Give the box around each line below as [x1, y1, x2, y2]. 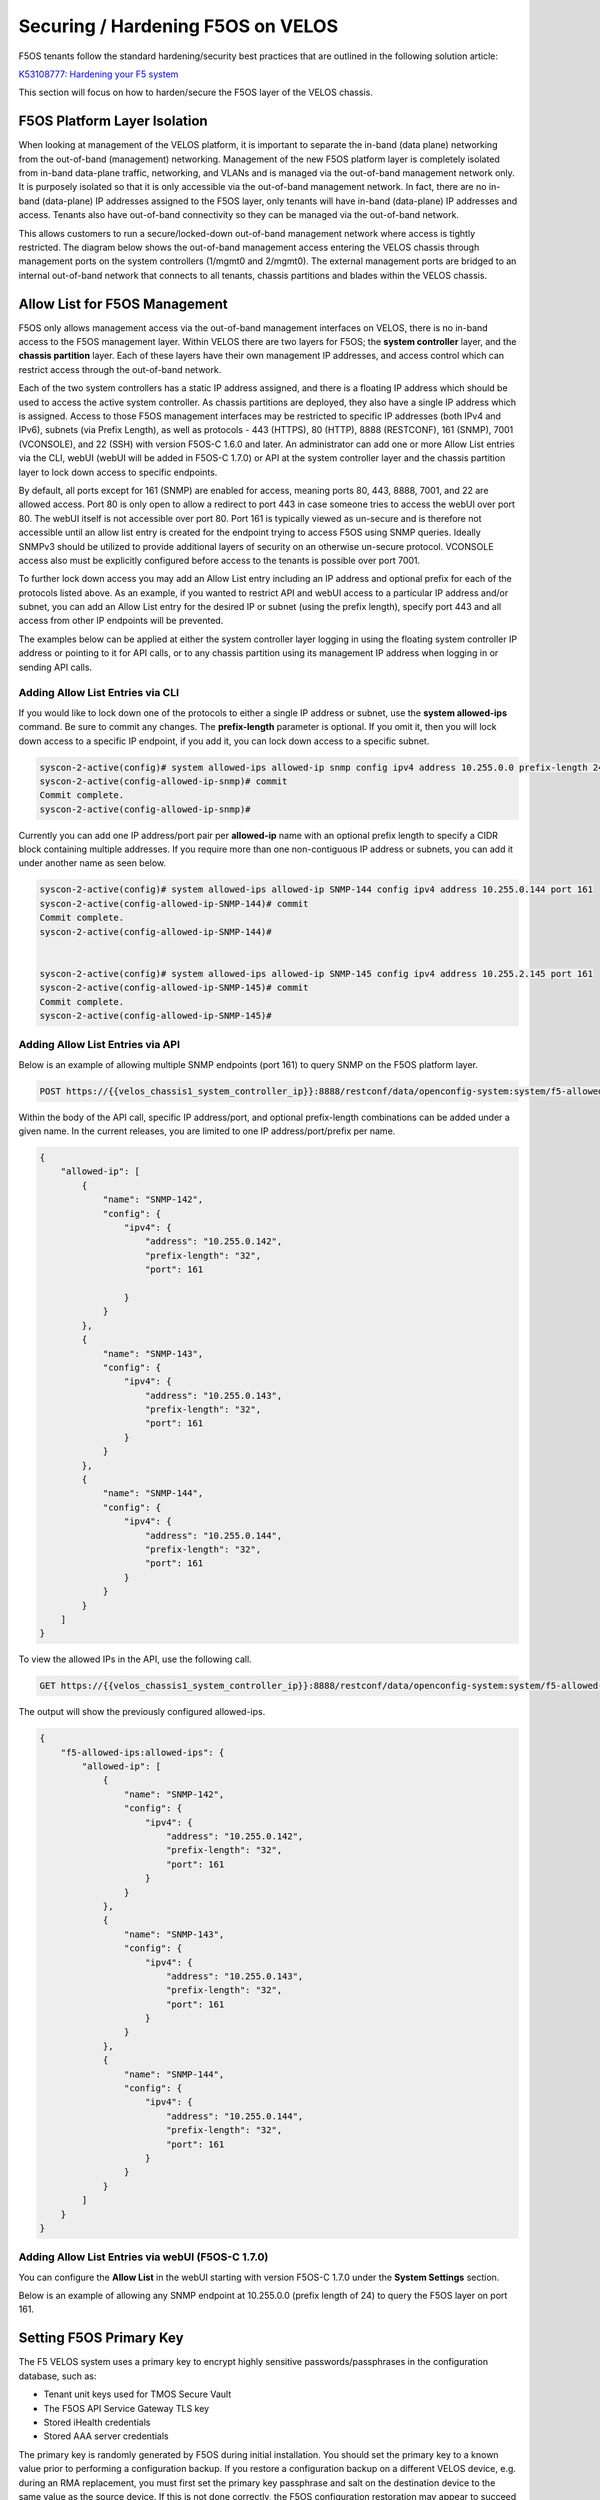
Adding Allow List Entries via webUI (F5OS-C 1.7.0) [18, 2250, 269, 2264]
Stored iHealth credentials [43, 2416, 151, 2428]
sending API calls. [18, 661, 93, 673]
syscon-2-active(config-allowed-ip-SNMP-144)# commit [39, 898, 309, 909]
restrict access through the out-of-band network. [18, 363, 222, 375]
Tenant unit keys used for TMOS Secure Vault [43, 2388, 232, 2400]
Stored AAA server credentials [43, 2430, 169, 2442]
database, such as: [18, 2370, 97, 2382]
